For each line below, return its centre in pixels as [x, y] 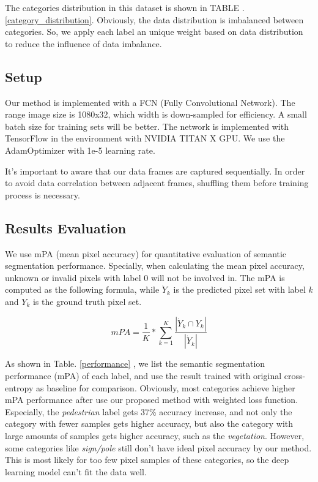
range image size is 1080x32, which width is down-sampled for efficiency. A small [156, 114]
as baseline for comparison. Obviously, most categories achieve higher [165, 387]
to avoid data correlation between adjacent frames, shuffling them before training [157, 183]
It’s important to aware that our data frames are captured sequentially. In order [155, 171]
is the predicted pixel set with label [239, 289]
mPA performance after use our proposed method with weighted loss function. [152, 400]
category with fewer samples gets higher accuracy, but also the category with [149, 424]
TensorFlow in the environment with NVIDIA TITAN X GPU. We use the [145, 138]
